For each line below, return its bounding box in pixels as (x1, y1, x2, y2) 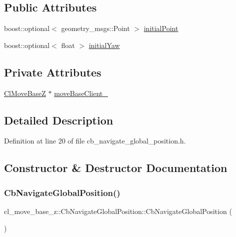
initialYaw (88, 39, 120, 50)
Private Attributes (4, 64, 101, 79)
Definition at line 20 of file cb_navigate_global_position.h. (4, 135, 186, 146)
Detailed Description (4, 112, 113, 127)
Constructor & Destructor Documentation (4, 160, 227, 175)
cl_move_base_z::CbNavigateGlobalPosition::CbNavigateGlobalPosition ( (4, 205, 232, 216)
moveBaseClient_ (54, 87, 108, 98)
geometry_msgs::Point (61, 23, 130, 33)
